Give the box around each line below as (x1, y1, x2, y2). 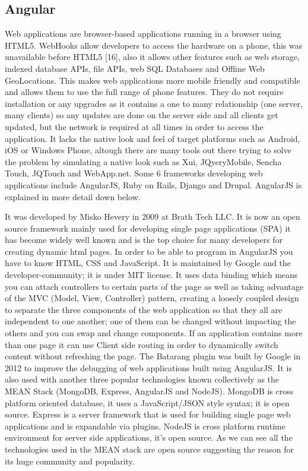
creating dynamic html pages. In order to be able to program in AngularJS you (5, 245, 293, 257)
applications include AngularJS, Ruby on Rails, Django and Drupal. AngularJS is (5, 178, 302, 191)
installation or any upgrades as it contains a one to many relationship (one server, (5, 97, 303, 109)
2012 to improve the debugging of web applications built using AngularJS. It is (5, 361, 292, 374)
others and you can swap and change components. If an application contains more (5, 327, 303, 339)
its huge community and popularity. (5, 454, 135, 467)
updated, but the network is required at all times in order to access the (5, 120, 263, 132)
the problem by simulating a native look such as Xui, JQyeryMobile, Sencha (5, 155, 282, 167)
